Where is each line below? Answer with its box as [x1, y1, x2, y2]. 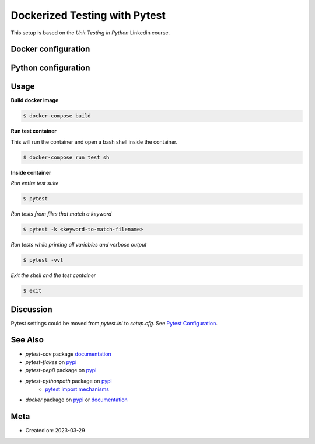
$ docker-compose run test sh [23, 154, 110, 161]
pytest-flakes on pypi [25, 358, 77, 365]
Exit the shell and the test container [10, 272, 96, 279]
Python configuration [10, 63, 90, 73]
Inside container [10, 169, 52, 176]
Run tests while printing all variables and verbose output [10, 241, 147, 248]
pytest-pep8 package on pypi [25, 367, 97, 374]
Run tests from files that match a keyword [10, 210, 112, 217]
